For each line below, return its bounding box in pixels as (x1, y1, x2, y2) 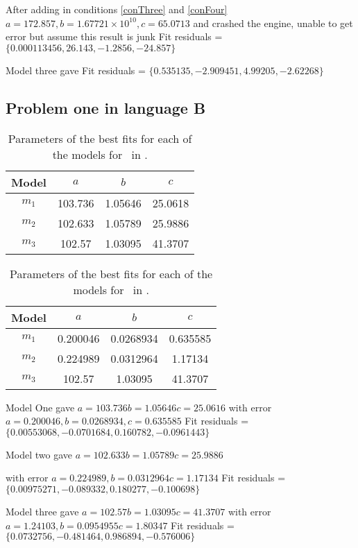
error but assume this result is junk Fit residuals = (6, 29, 223, 44)
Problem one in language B (6, 96, 206, 118)
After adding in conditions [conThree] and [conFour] (6, 2, 228, 16)
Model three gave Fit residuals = (6, 62, 146, 77)
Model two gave (6, 447, 73, 461)
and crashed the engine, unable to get (193, 15, 353, 30)
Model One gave (6, 400, 75, 414)
